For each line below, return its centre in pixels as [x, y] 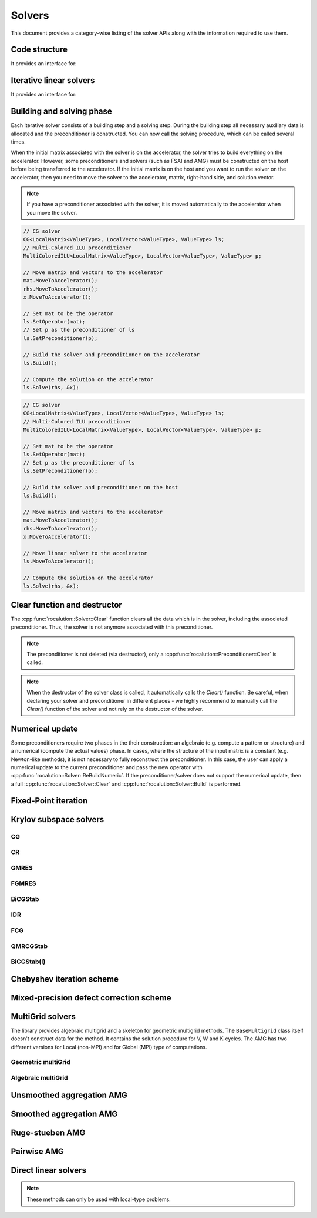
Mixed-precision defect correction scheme [91, 998]
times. [18, 142]
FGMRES [23, 883]
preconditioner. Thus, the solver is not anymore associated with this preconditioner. [112, 627]
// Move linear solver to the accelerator [85, 553]
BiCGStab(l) [28, 962]
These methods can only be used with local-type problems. [99, 1199]
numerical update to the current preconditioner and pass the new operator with [107, 767]
